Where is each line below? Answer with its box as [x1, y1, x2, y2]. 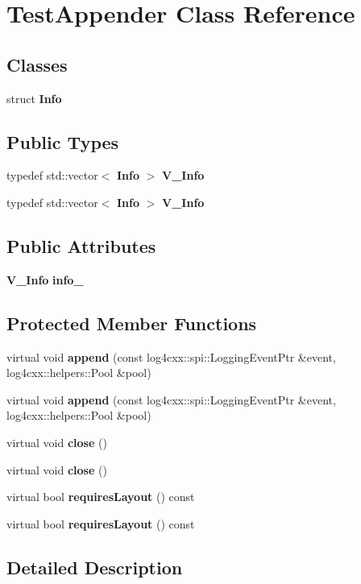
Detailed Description [6, 554, 183, 579]
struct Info [6, 89, 62, 106]
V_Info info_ [6, 271, 84, 288]
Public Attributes [6, 233, 156, 258]
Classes [6, 52, 68, 77]
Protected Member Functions [6, 310, 257, 335]
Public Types [6, 129, 119, 154]
